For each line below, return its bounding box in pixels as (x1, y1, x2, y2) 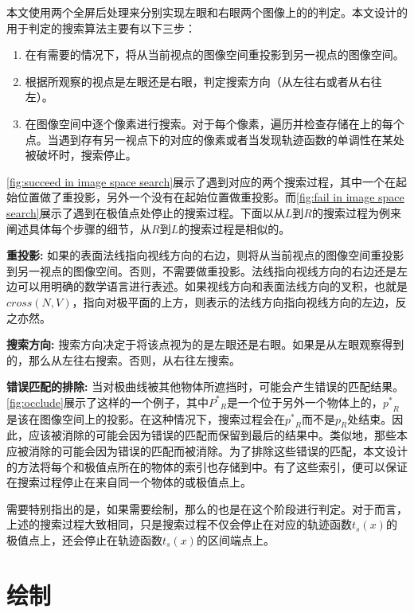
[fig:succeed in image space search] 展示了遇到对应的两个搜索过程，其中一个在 (6, 173, 396, 189)
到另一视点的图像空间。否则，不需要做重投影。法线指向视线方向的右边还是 (6, 262, 396, 279)
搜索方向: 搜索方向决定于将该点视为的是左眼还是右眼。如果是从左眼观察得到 (6, 336, 404, 353)
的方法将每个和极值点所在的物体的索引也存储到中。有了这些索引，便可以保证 (6, 458, 408, 474)
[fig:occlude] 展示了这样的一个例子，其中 (6, 393, 209, 410)
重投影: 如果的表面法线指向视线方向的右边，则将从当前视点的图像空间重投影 (6, 247, 404, 264)
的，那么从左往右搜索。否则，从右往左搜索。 (6, 351, 240, 368)
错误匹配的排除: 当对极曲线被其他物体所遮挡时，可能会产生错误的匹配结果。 (6, 378, 404, 395)
